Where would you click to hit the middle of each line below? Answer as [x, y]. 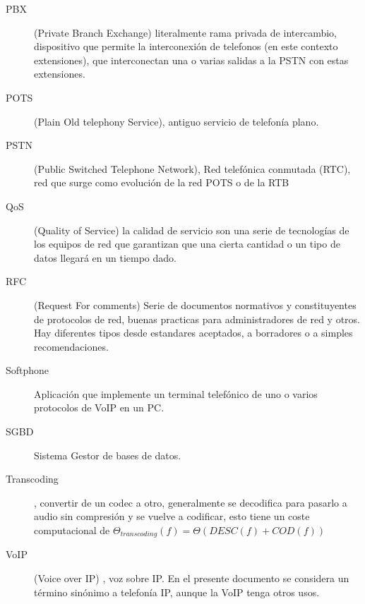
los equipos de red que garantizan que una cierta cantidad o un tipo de [187, 244]
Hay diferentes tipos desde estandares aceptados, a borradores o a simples [193, 333]
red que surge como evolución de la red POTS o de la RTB [162, 182]
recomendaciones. [71, 346]
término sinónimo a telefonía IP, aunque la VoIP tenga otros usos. [177, 592]
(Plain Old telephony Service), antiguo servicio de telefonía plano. [176, 121]
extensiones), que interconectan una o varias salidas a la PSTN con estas [191, 60]
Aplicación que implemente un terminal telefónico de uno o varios [176, 393]
